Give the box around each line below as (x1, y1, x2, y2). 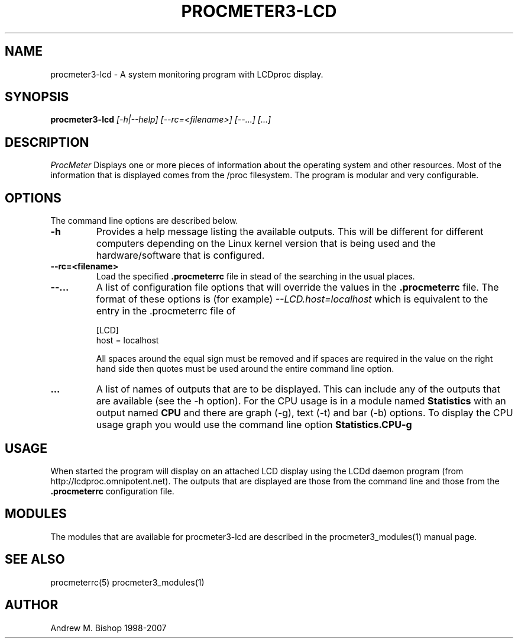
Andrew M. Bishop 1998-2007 (50, 622, 167, 633)
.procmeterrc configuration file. (50, 486, 174, 496)
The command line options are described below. (50, 216, 238, 226)
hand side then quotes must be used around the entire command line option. (96, 364, 394, 374)
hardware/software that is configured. (96, 249, 265, 262)
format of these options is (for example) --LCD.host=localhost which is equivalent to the (96, 293, 488, 306)
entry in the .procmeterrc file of (96, 305, 236, 317)
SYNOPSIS (5, 89, 69, 105)
